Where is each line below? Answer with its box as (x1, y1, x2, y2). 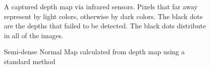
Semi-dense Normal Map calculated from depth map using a (4, 46, 185, 57)
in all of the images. (4, 30, 64, 40)
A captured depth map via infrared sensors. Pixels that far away (4, 1, 198, 11)
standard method (4, 56, 55, 66)
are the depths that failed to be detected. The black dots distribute (4, 21, 206, 31)
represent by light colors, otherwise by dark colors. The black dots (4, 11, 203, 21)
